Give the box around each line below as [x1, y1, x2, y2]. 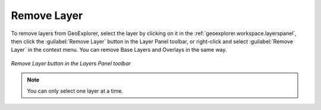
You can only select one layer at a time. [27, 87, 124, 95]
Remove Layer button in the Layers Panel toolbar [11, 59, 131, 67]
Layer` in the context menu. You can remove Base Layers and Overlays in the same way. [11, 46, 227, 54]
